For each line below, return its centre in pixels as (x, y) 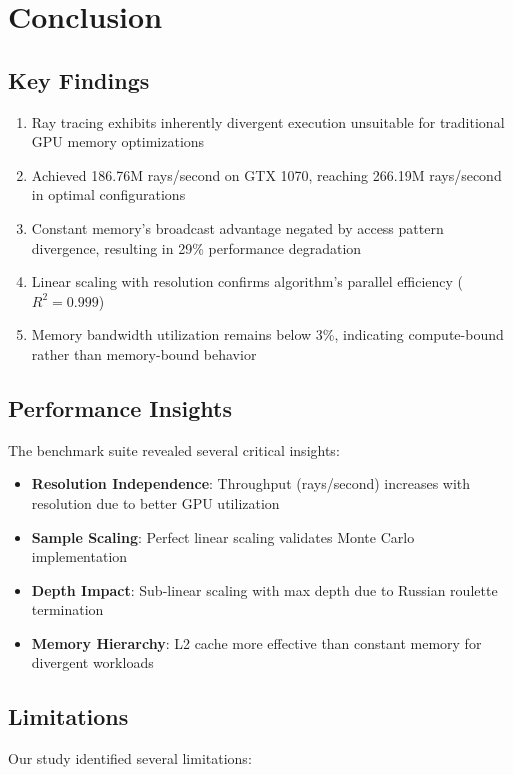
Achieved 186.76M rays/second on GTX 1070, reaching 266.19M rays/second (266, 174)
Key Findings (79, 79)
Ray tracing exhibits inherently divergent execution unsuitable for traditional (268, 121)
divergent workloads (92, 662)
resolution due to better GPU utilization (155, 502)
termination (67, 609)
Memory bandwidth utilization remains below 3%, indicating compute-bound (267, 334)
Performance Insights (120, 407)
